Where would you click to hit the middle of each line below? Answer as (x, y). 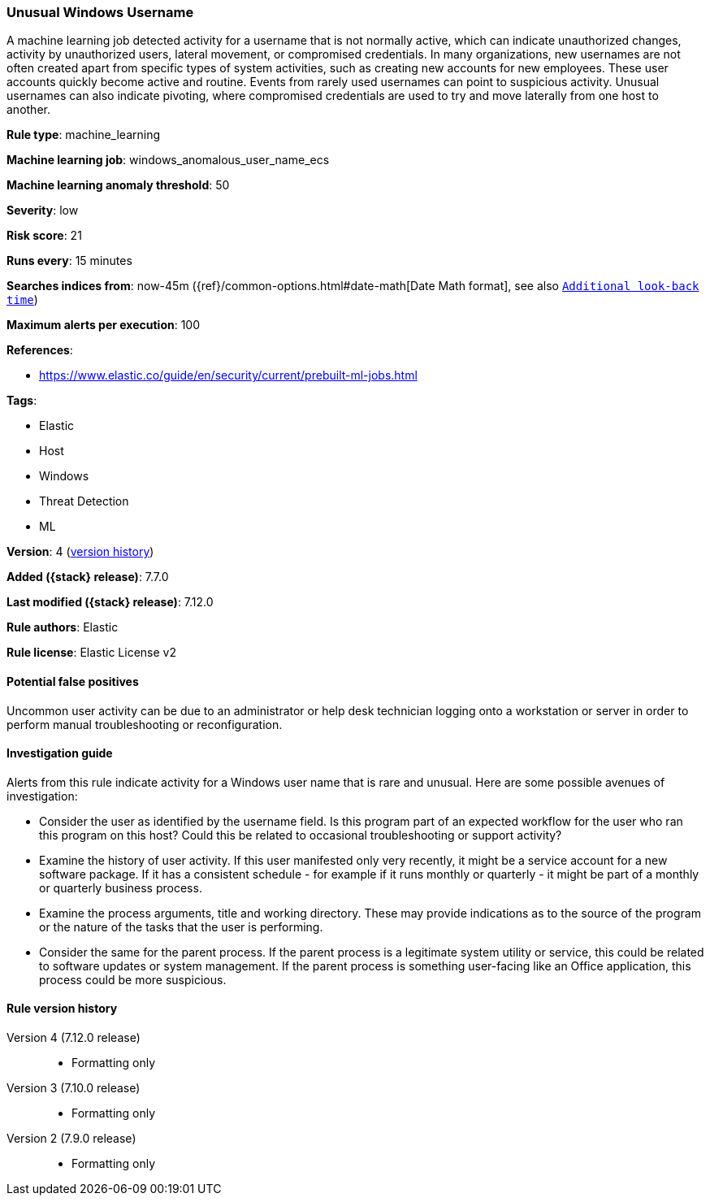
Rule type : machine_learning (84, 135)
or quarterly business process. (121, 887)
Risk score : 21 (44, 236)
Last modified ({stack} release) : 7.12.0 (110, 602)
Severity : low (43, 210)
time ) (22, 300)
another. (28, 110)
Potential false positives (73, 681)
